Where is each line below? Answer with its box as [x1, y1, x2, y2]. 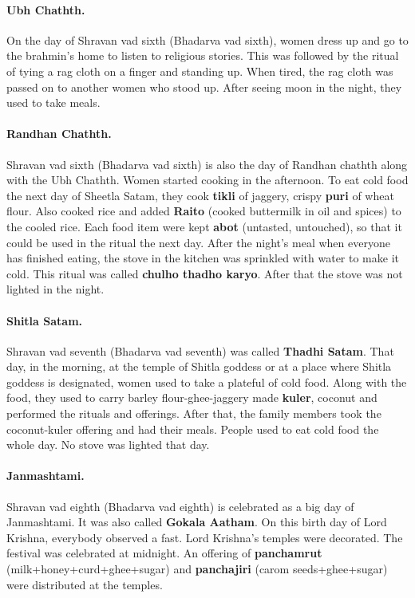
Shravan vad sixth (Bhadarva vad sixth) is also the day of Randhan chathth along [6, 155, 408, 172]
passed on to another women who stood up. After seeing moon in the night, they [6, 78, 402, 95]
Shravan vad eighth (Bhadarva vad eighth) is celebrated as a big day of [6, 498, 354, 514]
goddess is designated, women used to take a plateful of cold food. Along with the [6, 373, 407, 390]
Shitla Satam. [6, 312, 83, 329]
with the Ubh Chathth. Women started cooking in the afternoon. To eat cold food [6, 171, 409, 188]
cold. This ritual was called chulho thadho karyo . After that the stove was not [6, 265, 403, 281]
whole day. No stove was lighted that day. [6, 436, 210, 453]
